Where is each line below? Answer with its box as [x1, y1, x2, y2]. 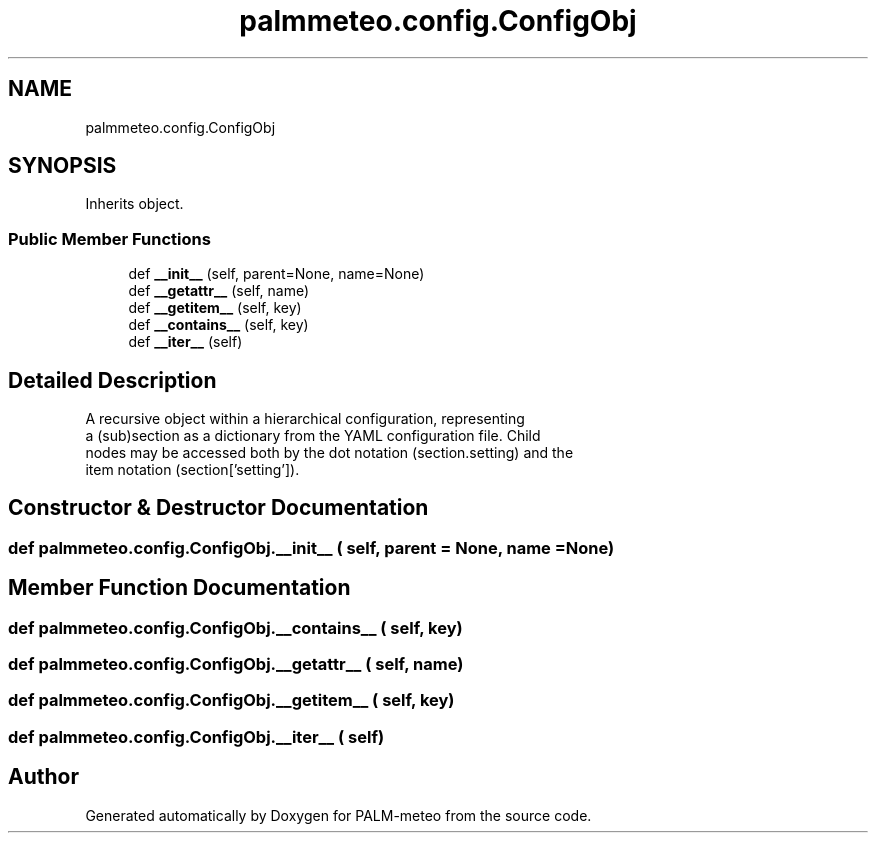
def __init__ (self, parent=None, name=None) [128, 265, 425, 283]
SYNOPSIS [8, 153, 117, 179]
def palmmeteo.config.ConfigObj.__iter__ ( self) [8, 726, 385, 747]
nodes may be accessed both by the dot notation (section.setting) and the [85, 444, 574, 462]
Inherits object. [85, 195, 184, 213]
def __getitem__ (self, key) [128, 299, 302, 317]
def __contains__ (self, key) [128, 316, 309, 334]
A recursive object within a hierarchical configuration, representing [85, 410, 525, 428]
